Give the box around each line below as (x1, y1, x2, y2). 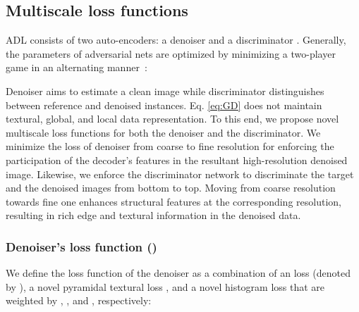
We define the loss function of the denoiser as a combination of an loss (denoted (6, 266, 351, 280)
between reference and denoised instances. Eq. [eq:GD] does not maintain (6, 97, 322, 112)
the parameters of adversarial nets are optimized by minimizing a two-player (6, 46, 336, 61)
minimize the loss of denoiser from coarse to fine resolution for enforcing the (6, 139, 334, 154)
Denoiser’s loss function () (6, 237, 157, 255)
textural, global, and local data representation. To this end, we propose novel (6, 111, 339, 126)
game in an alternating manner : (6, 60, 147, 75)
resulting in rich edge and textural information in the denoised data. (6, 208, 301, 223)
